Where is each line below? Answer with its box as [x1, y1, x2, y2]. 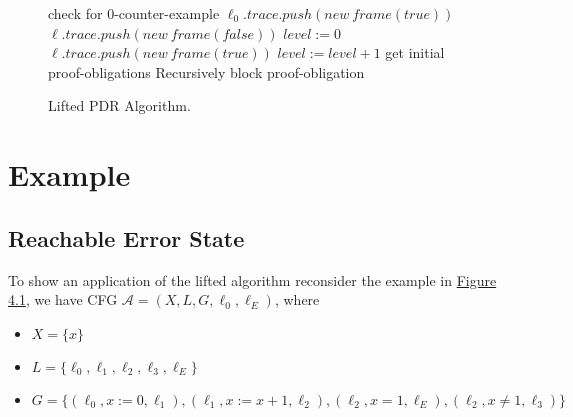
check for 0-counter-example [48, 3, 220, 23]
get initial [385, 42, 445, 63]
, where [274, 289, 320, 310]
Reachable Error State [8, 222, 245, 253]
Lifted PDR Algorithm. [48, 95, 191, 116]
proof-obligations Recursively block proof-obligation [48, 61, 365, 82]
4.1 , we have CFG [8, 289, 118, 310]
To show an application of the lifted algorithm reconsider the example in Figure [8, 269, 497, 290]
